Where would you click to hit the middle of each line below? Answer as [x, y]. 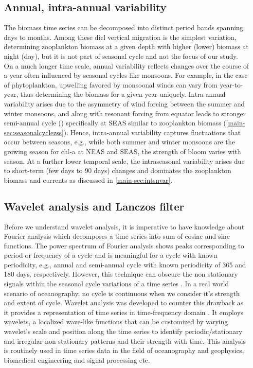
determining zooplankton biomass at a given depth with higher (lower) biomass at [126, 46]
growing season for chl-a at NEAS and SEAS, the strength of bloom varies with [123, 151]
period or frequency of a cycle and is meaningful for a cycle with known [111, 255]
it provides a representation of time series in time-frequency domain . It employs [124, 312]
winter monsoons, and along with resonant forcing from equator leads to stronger [125, 113]
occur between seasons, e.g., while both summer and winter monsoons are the [119, 142]
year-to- [231, 84]
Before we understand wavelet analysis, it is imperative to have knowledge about [124, 226]
